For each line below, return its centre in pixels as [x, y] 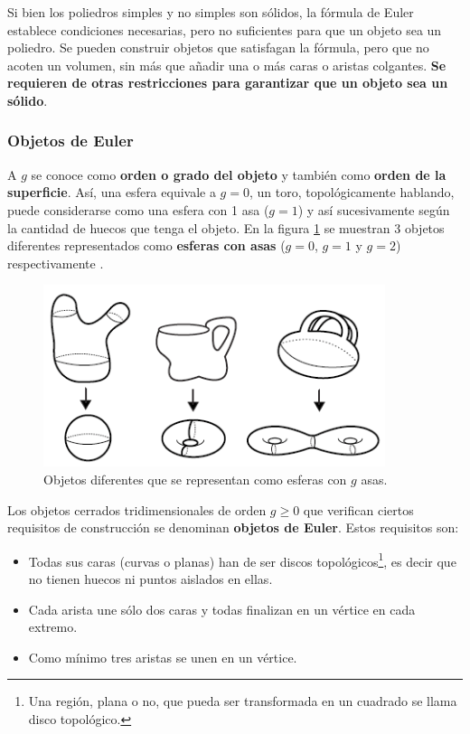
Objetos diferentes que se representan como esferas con [195, 479]
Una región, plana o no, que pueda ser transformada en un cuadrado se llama [243, 701]
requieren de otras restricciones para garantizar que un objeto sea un [228, 83]
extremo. [53, 627]
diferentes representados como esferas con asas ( [146, 245]
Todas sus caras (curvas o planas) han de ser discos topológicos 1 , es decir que [242, 560]
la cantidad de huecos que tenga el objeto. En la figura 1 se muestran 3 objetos [226, 227]
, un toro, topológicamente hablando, [352, 192]
